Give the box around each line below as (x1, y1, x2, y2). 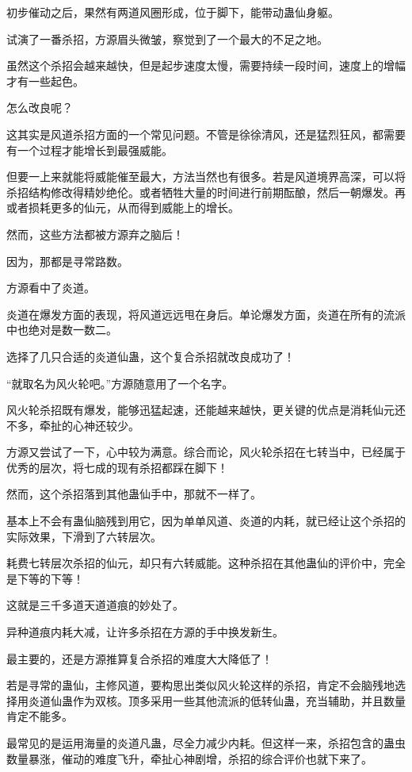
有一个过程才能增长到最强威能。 (6, 141, 173, 158)
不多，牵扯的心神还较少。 (6, 417, 139, 433)
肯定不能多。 (6, 708, 73, 724)
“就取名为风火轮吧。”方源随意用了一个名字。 (6, 374, 234, 391)
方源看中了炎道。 (6, 279, 95, 296)
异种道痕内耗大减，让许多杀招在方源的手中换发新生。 (6, 624, 284, 640)
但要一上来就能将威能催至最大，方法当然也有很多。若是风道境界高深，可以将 (6, 168, 406, 185)
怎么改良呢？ (6, 99, 73, 116)
